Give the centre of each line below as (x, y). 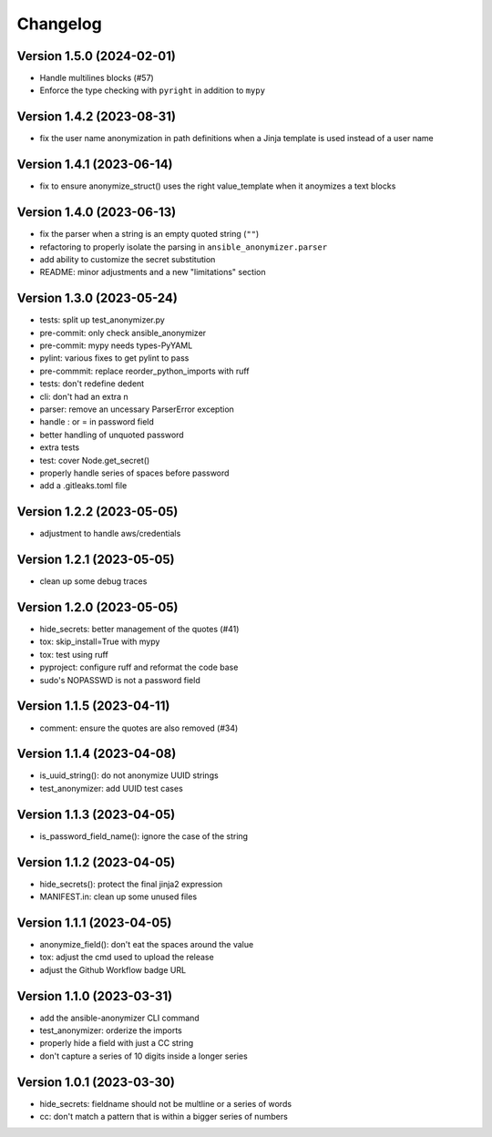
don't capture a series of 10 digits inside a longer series (143, 1056)
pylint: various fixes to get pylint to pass (114, 358)
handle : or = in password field (97, 422)
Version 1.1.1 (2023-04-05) (94, 922)
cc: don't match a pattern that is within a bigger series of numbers (164, 1117)
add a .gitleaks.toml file (83, 486)
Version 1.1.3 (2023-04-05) (96, 814)
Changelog (59, 24)
